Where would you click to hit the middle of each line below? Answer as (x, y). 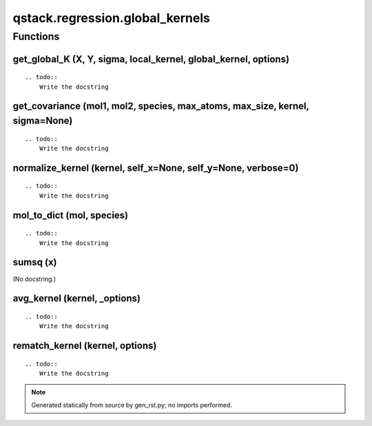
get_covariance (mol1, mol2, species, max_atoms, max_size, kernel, (161, 106)
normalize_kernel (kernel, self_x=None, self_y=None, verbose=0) (156, 168)
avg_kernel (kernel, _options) (77, 298)
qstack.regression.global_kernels (111, 18)
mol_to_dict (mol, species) (71, 215)
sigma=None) (43, 121)
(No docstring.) (34, 279)
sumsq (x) (35, 263)
